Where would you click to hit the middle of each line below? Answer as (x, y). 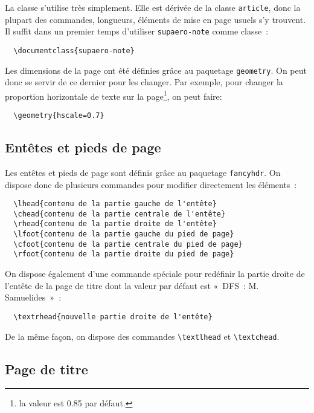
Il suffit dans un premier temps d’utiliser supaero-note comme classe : (137, 31)
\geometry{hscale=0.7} (59, 116)
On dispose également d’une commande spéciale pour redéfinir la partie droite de (155, 274)
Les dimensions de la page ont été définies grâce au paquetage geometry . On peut (156, 70)
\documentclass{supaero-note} (74, 50)
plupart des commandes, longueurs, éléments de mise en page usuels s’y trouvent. (155, 19)
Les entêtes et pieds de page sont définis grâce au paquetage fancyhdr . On (143, 172)
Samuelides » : (33, 297)
